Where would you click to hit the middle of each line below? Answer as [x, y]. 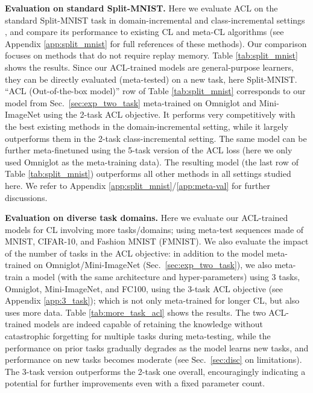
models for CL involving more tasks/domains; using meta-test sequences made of [154, 229]
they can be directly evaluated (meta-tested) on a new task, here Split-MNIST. [151, 79]
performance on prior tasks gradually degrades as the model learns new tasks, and [157, 347]
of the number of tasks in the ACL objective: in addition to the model [134, 253]
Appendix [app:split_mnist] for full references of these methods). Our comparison [156, 43]
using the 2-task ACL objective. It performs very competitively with [169, 114]
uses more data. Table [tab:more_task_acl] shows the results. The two [135, 312]
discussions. [26, 197]
